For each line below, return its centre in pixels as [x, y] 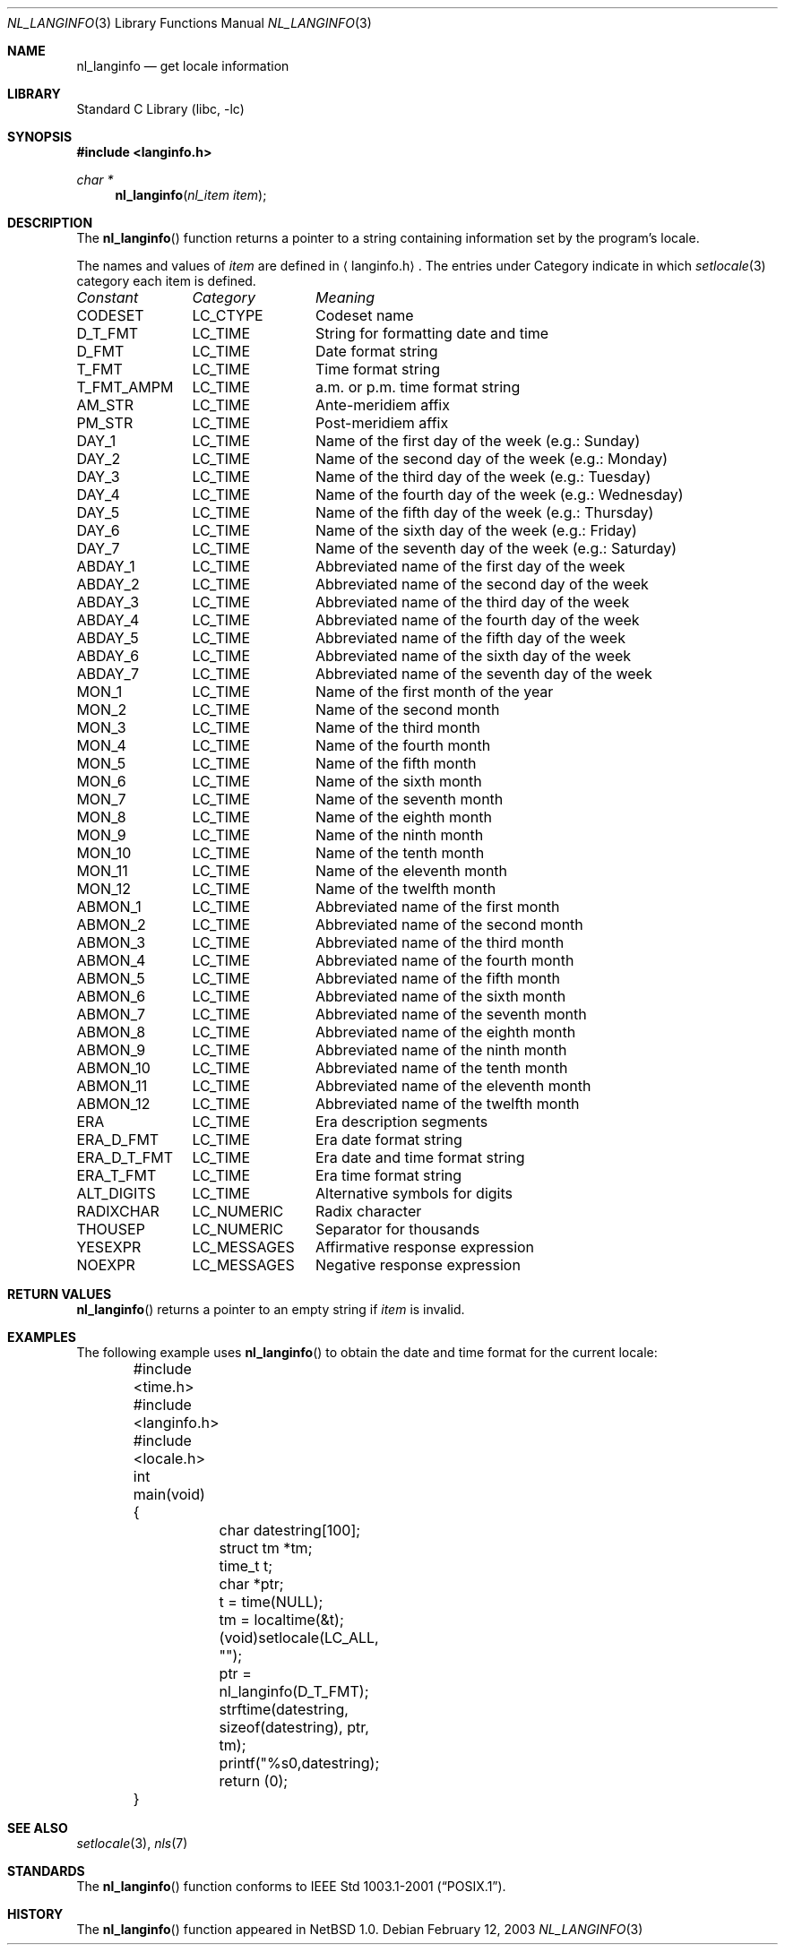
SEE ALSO [38, 1828]
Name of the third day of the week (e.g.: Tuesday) [483, 477]
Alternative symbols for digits [414, 1193]
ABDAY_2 [108, 584]
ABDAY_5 [108, 638]
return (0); [254, 1781]
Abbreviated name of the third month [440, 942]
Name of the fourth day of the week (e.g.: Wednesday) [499, 494]
